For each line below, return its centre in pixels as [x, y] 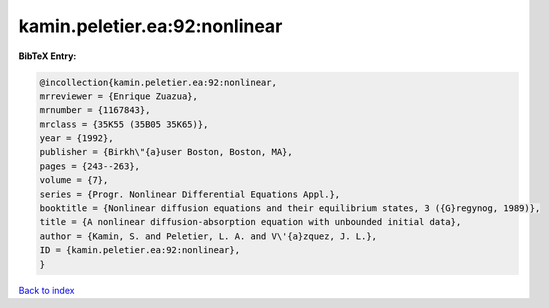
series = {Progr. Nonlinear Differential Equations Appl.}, [190, 194]
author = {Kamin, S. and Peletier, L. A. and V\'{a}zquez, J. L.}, [208, 236]
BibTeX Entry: [47, 56]
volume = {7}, [74, 180]
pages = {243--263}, [89, 166]
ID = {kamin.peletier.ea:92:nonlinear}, [139, 250]
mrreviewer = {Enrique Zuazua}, [119, 96]
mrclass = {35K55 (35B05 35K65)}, [124, 124]
